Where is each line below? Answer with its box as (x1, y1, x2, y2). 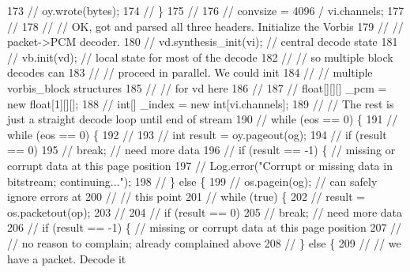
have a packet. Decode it (7, 250, 126, 266)
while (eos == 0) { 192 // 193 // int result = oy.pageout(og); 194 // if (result (7, 126, 387, 142)
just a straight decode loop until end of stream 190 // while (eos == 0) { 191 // (7, 111, 398, 127)
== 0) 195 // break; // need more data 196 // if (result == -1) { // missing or (7, 142, 396, 158)
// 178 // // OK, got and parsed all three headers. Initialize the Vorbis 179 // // (7, 17, 404, 34)
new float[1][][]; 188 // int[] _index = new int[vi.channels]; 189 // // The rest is (7, 95, 394, 111)
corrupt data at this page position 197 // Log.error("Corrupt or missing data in (7, 157, 393, 173)
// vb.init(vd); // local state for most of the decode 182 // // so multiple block (7, 48, 393, 65)
